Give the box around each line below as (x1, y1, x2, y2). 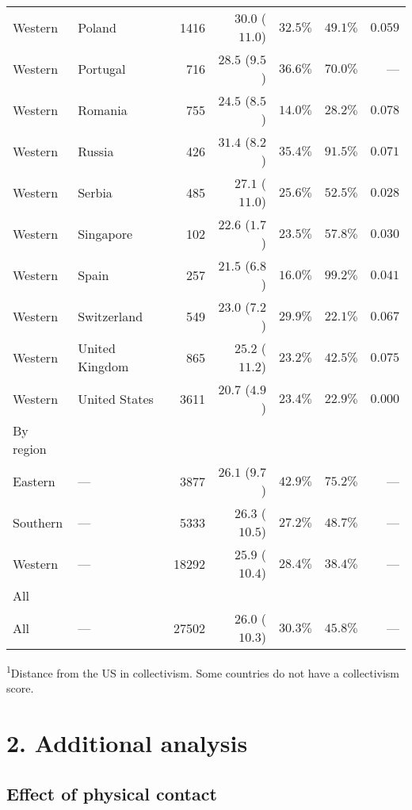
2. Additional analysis (6, 727, 248, 759)
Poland (78, 17, 116, 36)
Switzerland (78, 306, 143, 325)
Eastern (13, 471, 55, 490)
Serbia (78, 182, 113, 202)
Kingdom (78, 357, 129, 375)
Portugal (78, 59, 126, 78)
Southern (13, 512, 63, 532)
